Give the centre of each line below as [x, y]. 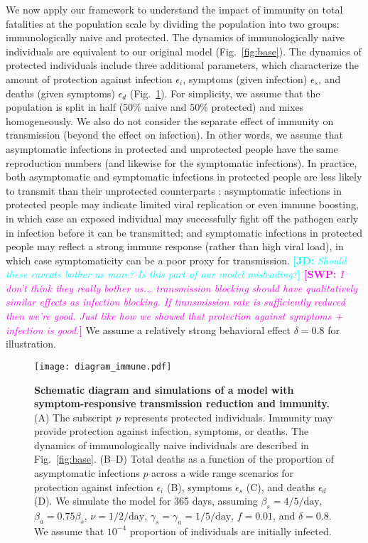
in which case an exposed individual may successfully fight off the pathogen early [182, 218]
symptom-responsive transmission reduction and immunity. [182, 403]
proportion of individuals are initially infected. [231, 531]
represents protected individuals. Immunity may [228, 417]
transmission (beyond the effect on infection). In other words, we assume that [174, 135]
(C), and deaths [281, 486]
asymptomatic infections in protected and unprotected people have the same [172, 148]
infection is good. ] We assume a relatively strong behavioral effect [148, 329]
